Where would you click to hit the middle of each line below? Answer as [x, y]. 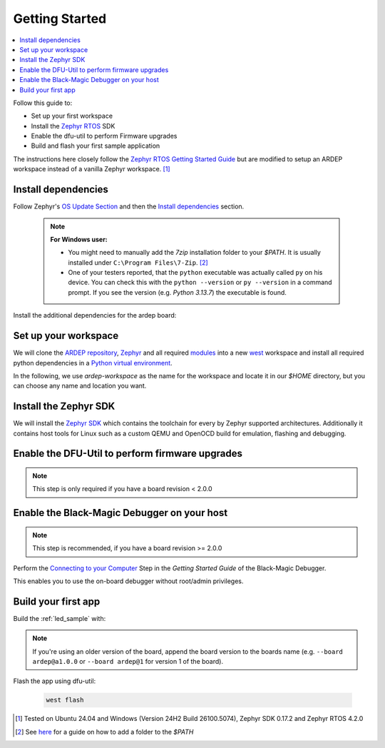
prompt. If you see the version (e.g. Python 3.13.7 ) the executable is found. [177, 292]
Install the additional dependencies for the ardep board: [95, 315]
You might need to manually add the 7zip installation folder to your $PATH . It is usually [194, 253]
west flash [65, 700]
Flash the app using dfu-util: [55, 681]
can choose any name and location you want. [80, 386]
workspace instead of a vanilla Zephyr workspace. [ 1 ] [92, 169]
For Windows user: [79, 239]
